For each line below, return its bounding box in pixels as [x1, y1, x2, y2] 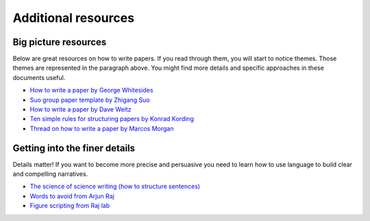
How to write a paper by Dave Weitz [29, 105, 132, 114]
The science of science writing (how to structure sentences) [29, 182, 201, 191]
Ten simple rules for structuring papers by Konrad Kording [29, 115, 195, 123]
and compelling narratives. [12, 170, 88, 178]
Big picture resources [12, 36, 107, 48]
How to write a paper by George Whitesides [29, 86, 153, 94]
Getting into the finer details [12, 142, 136, 154]
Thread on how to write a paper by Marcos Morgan [29, 124, 174, 133]
